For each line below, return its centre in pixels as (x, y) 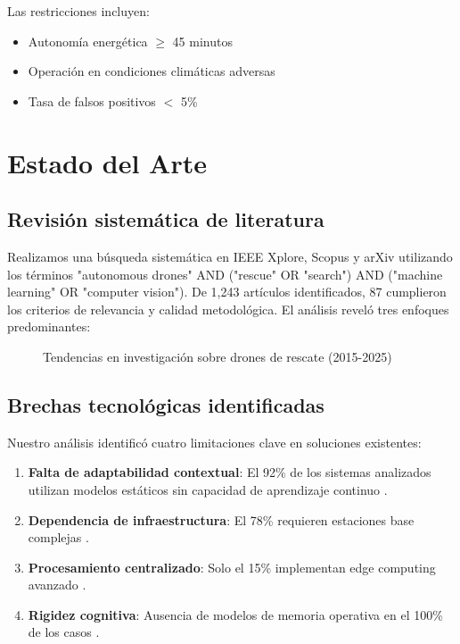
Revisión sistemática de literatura (166, 219)
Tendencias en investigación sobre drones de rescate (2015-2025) (218, 356)
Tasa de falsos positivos (92, 100)
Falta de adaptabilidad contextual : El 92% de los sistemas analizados (230, 472)
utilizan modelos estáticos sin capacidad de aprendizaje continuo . (208, 489)
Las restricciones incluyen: (78, 11)
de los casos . (64, 632)
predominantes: (49, 326)
